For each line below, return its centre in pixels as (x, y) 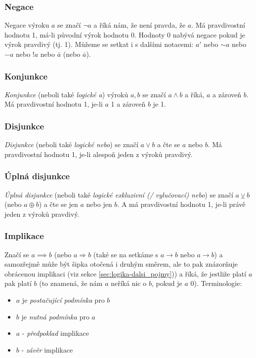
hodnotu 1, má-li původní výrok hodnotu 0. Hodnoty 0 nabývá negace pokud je (125, 34)
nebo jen (99, 204)
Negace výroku (27, 25)
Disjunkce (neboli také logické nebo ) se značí (71, 144)
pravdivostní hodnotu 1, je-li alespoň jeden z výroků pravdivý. (99, 154)
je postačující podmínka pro (63, 300)
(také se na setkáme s (126, 254)
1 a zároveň (128, 104)
